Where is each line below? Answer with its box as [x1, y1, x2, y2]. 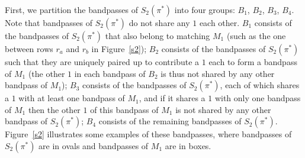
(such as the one [226, 30, 286, 41]
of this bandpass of [90, 103, 159, 115]
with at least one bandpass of [18, 92, 125, 104]
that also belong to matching [105, 30, 210, 41]
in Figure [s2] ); [91, 43, 147, 54]
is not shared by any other [175, 103, 271, 115]
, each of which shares [220, 79, 300, 91]
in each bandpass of [74, 67, 146, 79]
